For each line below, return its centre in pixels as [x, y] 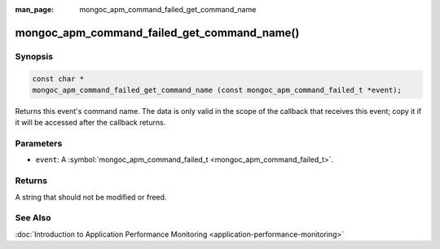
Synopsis [34, 56]
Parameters [39, 144]
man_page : [35, 9]
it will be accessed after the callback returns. [90, 123]
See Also [33, 218]
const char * [58, 79]
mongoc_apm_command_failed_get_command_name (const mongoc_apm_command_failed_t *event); [217, 90]
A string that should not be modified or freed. [91, 197]
